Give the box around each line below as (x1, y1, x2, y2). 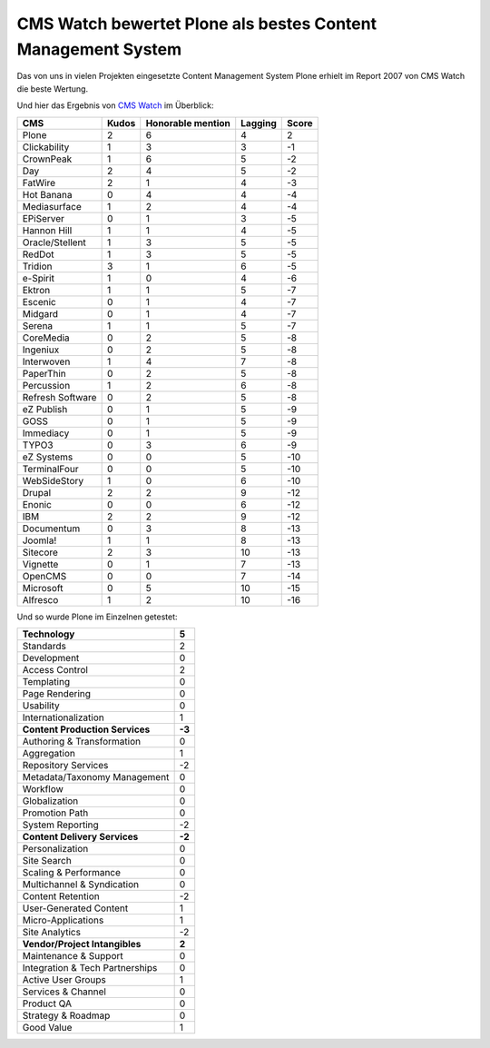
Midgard (22, 307, 59, 320)
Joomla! (22, 534, 57, 547)
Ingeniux (22, 343, 60, 356)
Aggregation (22, 746, 76, 759)
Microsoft (22, 581, 64, 594)
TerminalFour (22, 462, 79, 475)
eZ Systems (22, 450, 73, 463)
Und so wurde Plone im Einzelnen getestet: (16, 611, 178, 622)
